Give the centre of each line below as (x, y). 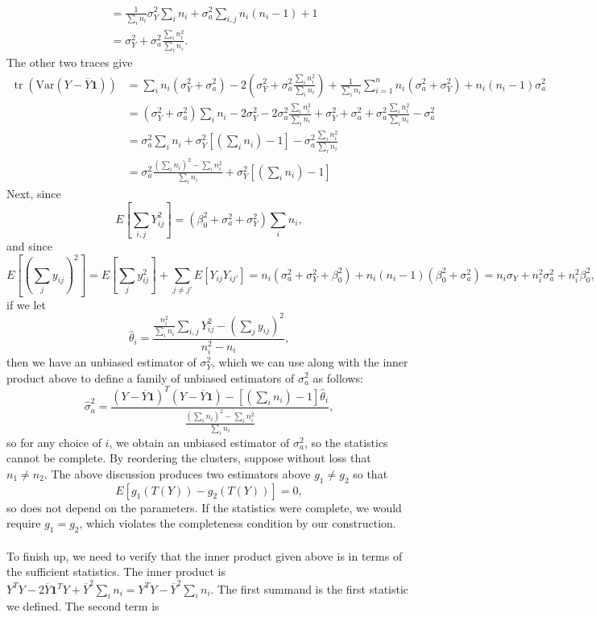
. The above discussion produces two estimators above (177, 473)
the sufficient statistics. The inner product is (116, 571)
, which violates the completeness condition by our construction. (238, 523)
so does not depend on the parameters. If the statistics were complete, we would (204, 507)
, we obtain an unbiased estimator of (199, 442)
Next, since (34, 193)
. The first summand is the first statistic (310, 588)
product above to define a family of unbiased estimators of (151, 377)
